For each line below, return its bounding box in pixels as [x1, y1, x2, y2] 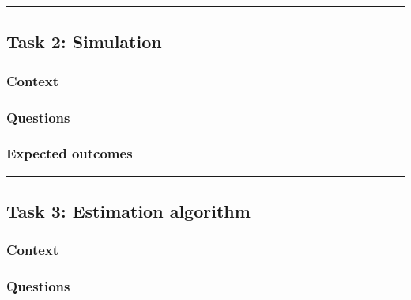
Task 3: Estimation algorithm [6, 199, 251, 223]
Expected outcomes [6, 143, 133, 163]
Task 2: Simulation [6, 29, 162, 54]
